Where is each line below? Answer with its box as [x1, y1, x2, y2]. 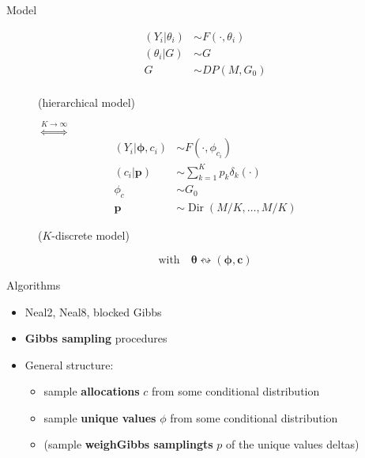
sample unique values [43, 409, 156, 426]
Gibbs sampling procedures [24, 330, 167, 346]
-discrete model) [51, 227, 130, 244]
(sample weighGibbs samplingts [43, 436, 213, 452]
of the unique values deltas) [226, 436, 359, 452]
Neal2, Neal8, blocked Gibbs [24, 303, 162, 320]
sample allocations [43, 383, 140, 399]
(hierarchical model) [38, 93, 135, 110]
